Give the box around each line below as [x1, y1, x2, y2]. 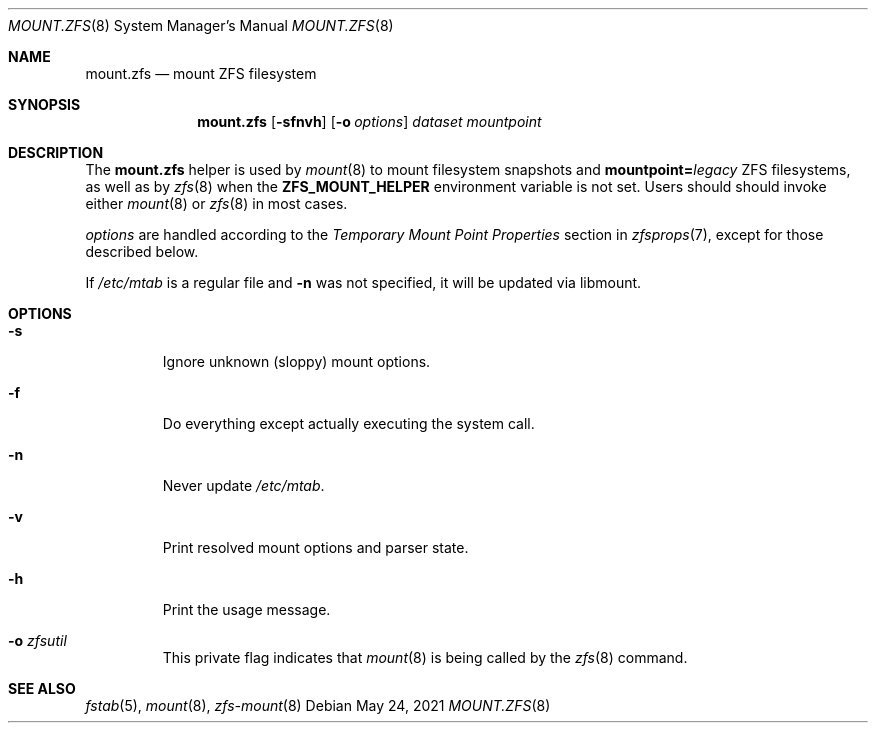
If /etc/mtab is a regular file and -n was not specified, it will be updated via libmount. [85, 274, 642, 291]
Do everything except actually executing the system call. [162, 415, 535, 432]
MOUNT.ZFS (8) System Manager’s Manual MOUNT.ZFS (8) [8, 17, 394, 34]
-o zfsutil [8, 632, 67, 649]
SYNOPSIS [8, 96, 81, 113]
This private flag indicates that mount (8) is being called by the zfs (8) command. [162, 649, 688, 666]
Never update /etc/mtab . [162, 477, 325, 494]
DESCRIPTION [8, 144, 104, 161]
